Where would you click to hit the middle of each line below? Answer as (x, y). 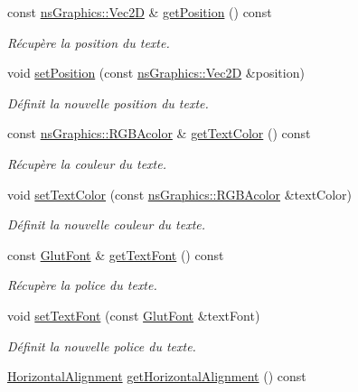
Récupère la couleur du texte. (87, 163)
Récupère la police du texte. (82, 285)
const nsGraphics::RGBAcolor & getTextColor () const (159, 133)
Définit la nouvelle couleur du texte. (107, 224)
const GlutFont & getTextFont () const (116, 254)
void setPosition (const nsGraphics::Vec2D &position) (156, 73)
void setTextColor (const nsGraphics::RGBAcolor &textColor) (180, 194)
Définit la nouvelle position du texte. (108, 103)
